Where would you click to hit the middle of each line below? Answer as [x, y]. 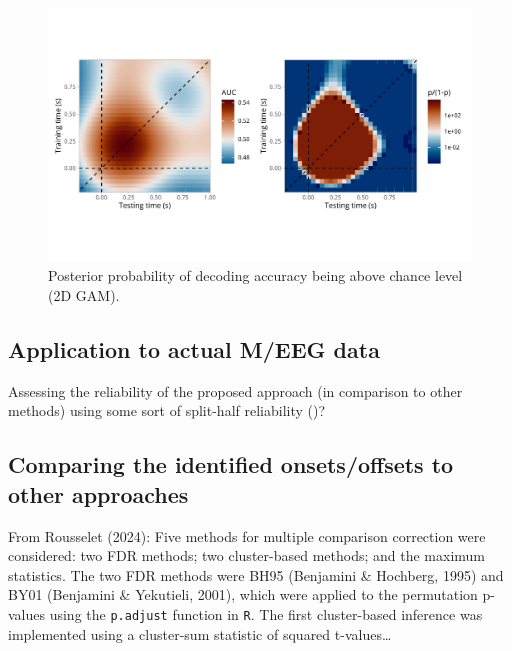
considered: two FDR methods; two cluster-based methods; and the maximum [247, 555]
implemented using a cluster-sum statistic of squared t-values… [200, 633]
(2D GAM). [84, 295]
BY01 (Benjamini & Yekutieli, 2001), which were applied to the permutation [243, 594]
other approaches [98, 493]
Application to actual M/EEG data [194, 348]
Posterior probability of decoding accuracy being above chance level [255, 275]
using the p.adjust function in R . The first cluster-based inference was [266, 613]
